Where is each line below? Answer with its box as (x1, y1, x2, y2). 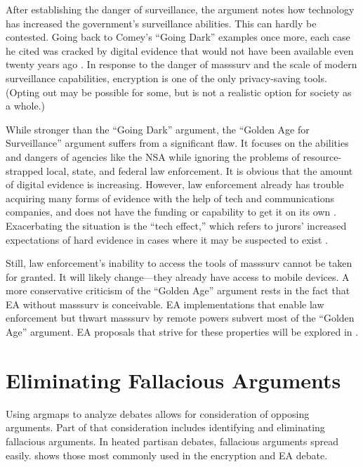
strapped (6, 163, 44, 178)
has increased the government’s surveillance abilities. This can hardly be (6, 15, 317, 30)
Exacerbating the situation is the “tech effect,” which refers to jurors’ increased (6, 218, 347, 232)
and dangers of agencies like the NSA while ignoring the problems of (6, 149, 300, 164)
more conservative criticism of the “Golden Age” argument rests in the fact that (6, 283, 350, 298)
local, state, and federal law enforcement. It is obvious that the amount (46, 163, 353, 178)
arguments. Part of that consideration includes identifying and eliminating (6, 420, 325, 435)
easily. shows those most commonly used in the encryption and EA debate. (6, 447, 328, 462)
